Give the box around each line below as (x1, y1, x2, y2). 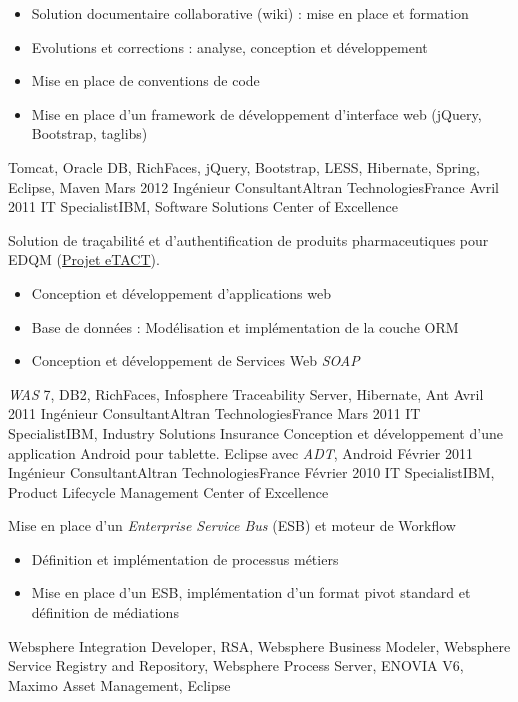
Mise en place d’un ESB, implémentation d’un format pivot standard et (31, 582, 471, 603)
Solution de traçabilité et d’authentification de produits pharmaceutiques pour (8, 229, 489, 250)
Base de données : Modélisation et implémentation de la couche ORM (31, 316, 459, 337)
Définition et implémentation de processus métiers (31, 548, 339, 569)
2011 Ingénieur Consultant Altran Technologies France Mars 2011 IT (8, 403, 421, 424)
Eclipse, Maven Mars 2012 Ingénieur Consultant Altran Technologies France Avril (8, 176, 499, 197)
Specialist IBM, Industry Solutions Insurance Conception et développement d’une (8, 422, 503, 443)
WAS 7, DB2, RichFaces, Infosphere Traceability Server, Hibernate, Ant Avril (8, 383, 484, 404)
